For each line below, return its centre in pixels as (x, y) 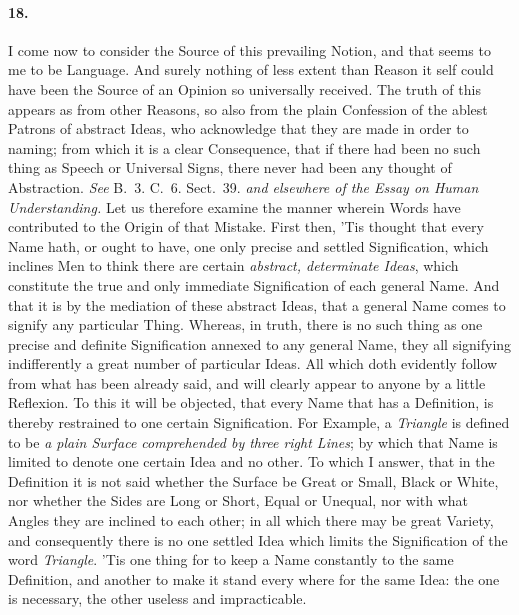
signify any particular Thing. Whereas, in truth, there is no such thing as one (245, 324)
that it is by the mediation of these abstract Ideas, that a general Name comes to (257, 304)
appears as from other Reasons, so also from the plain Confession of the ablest (248, 108)
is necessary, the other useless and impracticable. (157, 598)
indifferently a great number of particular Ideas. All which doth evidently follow (253, 363)
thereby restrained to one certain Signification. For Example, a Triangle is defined (259, 422)
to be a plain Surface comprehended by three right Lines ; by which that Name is (253, 441)
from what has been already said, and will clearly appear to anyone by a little (247, 382)
